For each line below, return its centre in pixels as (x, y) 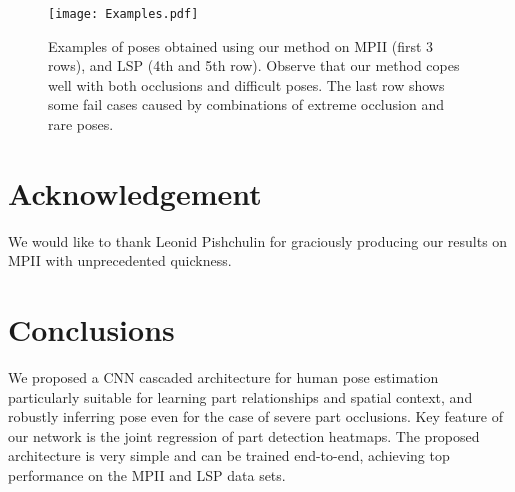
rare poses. (81, 124)
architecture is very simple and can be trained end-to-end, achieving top (229, 455)
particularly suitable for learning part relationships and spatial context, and (240, 396)
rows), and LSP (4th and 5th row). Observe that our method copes (254, 65)
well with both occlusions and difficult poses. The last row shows (246, 84)
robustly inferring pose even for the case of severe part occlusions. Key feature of (255, 416)
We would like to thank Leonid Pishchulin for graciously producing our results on (258, 240)
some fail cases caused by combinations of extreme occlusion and (246, 104)
